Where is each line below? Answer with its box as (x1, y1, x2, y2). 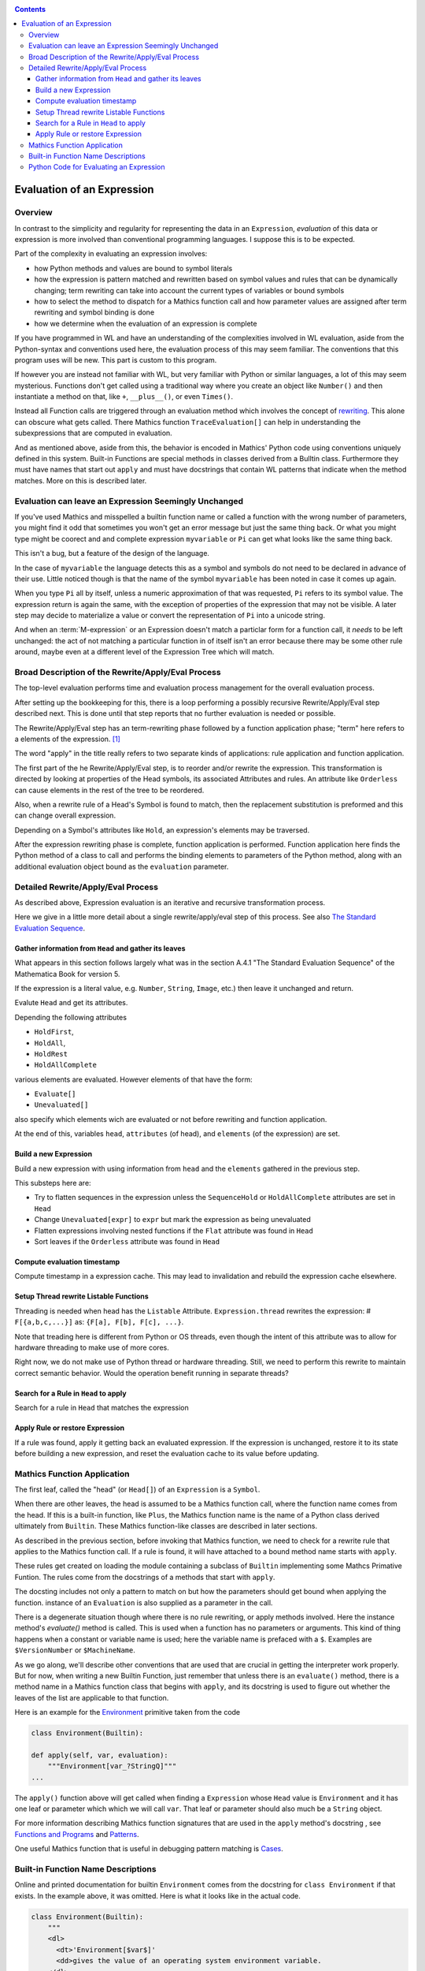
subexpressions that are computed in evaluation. (14, 428, 172, 438)
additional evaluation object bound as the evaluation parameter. (14, 862, 229, 871)
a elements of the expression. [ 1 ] (14, 734, 121, 743)
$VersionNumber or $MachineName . (14, 1645, 135, 1655)
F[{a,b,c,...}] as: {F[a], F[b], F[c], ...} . (14, 1317, 184, 1327)
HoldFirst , (34, 1027, 74, 1037)
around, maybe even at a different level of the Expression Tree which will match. (14, 647, 275, 657)
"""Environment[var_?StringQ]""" (47, 1762, 177, 1771)
